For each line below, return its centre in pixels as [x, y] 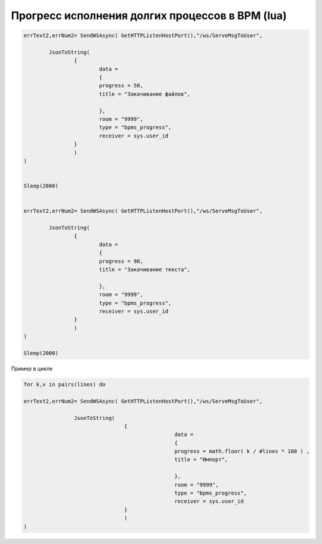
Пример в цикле [32, 368]
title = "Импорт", [201, 460]
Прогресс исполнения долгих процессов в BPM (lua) [149, 16]
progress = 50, [121, 86]
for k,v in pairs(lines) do [64, 384]
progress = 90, [121, 261]
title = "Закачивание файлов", [145, 94]
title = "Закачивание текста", [145, 270]
